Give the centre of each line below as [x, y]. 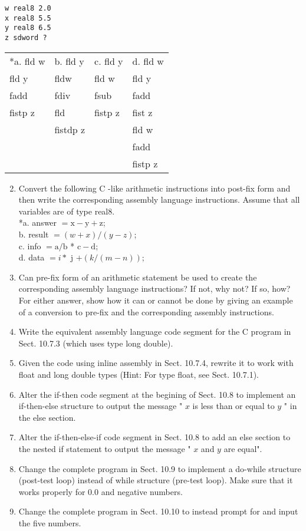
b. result [34, 234]
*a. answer [38, 222]
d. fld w [148, 61]
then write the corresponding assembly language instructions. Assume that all [159, 199]
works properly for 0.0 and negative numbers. [101, 491]
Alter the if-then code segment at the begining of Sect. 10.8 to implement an [157, 394]
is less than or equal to [233, 406]
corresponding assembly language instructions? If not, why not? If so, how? [154, 288]
